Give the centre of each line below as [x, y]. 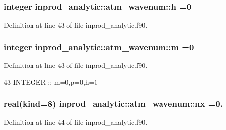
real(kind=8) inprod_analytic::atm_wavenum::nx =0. [113, 104]
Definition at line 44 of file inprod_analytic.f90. [76, 122]
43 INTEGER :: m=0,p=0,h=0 [51, 81]
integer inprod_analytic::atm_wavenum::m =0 [99, 47]
